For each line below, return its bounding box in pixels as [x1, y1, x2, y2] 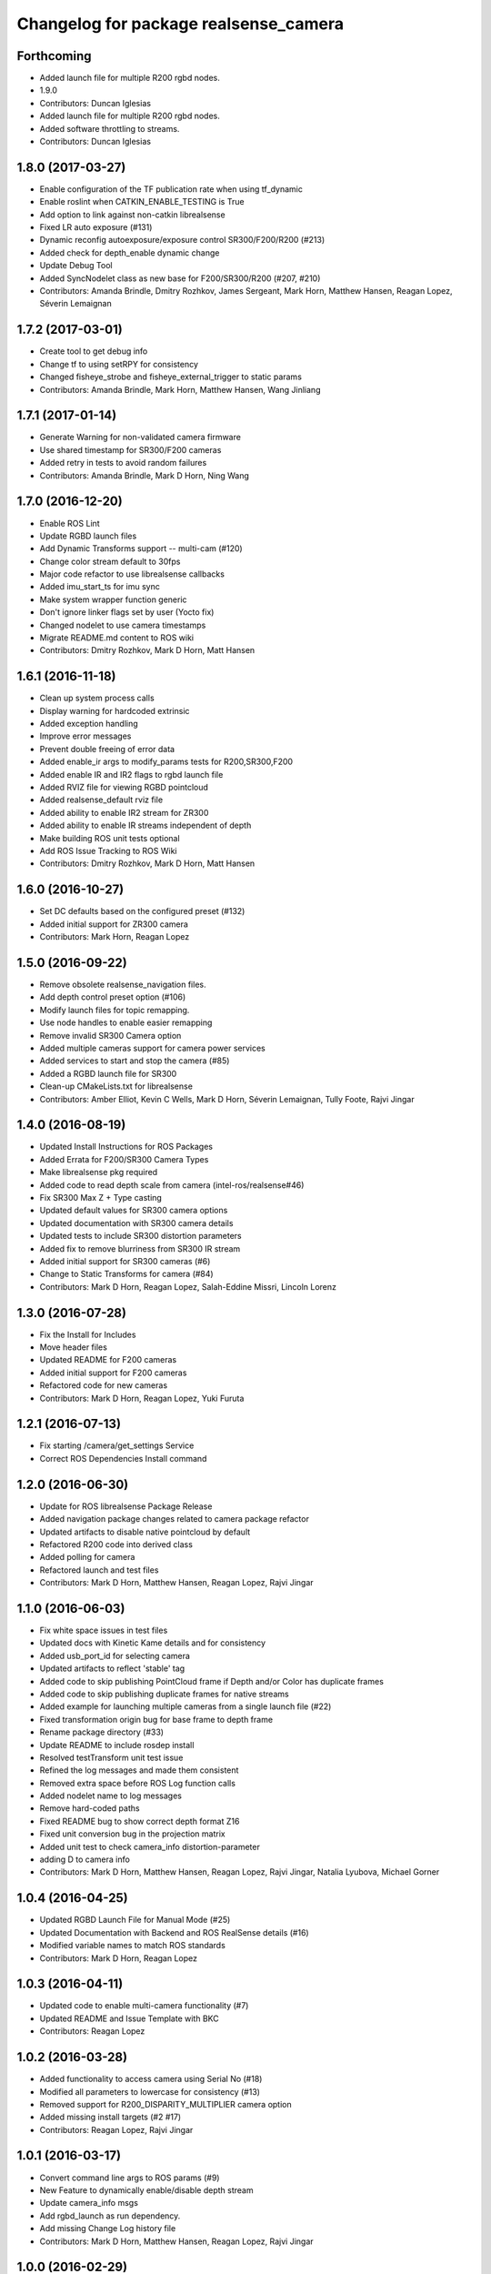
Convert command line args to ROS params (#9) [39, 2172, 220, 2183]
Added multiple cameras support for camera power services [39, 1042, 266, 1053]
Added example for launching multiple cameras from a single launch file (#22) [39, 1701, 332, 1712]
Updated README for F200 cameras [39, 1354, 177, 1365]
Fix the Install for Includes [39, 1329, 136, 1340]
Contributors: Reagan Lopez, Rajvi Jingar [39, 2124, 194, 2135]
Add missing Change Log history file [39, 2223, 176, 2234]
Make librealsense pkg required [39, 1167, 158, 1178]
